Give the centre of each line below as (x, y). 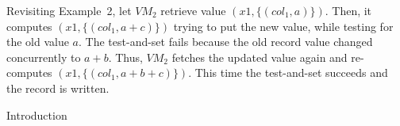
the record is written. (58, 88)
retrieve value (193, 10)
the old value (38, 42)
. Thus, (125, 57)
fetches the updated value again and (260, 57)
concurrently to (44, 57)
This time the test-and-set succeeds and (291, 73)
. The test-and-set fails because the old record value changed (226, 42)
